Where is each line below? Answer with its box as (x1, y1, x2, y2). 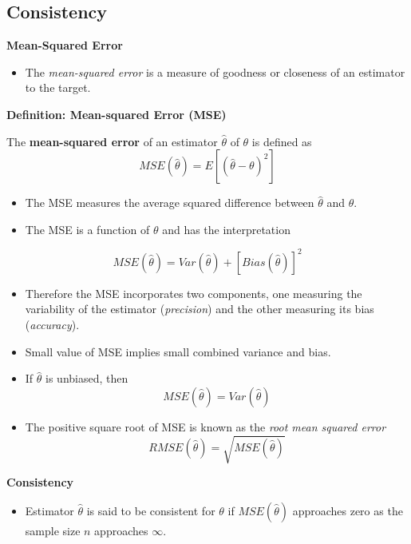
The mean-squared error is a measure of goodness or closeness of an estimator (25, 63, 405, 80)
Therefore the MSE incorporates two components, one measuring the (25, 284, 362, 301)
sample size (25, 522, 81, 538)
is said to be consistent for (86, 502, 215, 518)
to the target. (25, 79, 91, 96)
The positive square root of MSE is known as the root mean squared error (25, 418, 386, 435)
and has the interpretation (162, 220, 290, 237)
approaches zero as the (292, 502, 403, 518)
